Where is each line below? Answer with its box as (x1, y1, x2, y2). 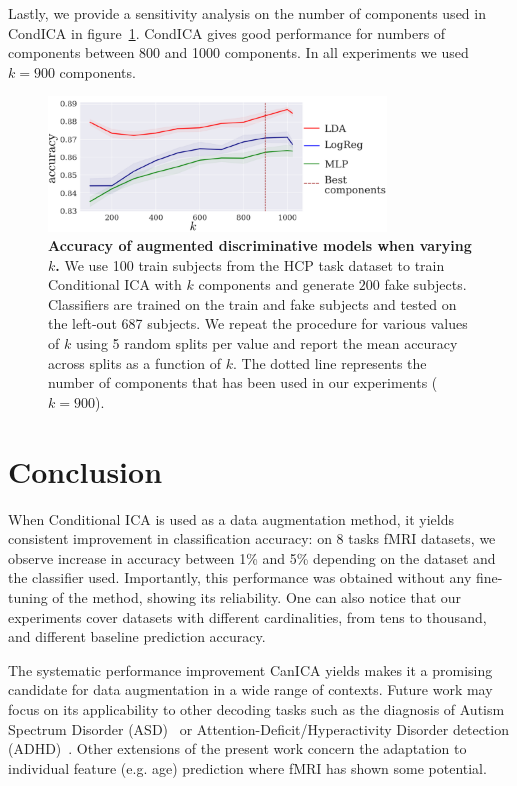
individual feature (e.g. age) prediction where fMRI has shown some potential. (8, 757, 487, 778)
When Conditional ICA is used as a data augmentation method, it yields (8, 508, 454, 529)
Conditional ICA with (48, 274, 182, 295)
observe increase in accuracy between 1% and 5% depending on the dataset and (8, 547, 496, 568)
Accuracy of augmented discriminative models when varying (48, 235, 472, 256)
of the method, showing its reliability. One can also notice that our (52, 586, 462, 607)
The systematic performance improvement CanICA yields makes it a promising (8, 659, 493, 680)
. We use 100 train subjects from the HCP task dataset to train (55, 254, 445, 275)
